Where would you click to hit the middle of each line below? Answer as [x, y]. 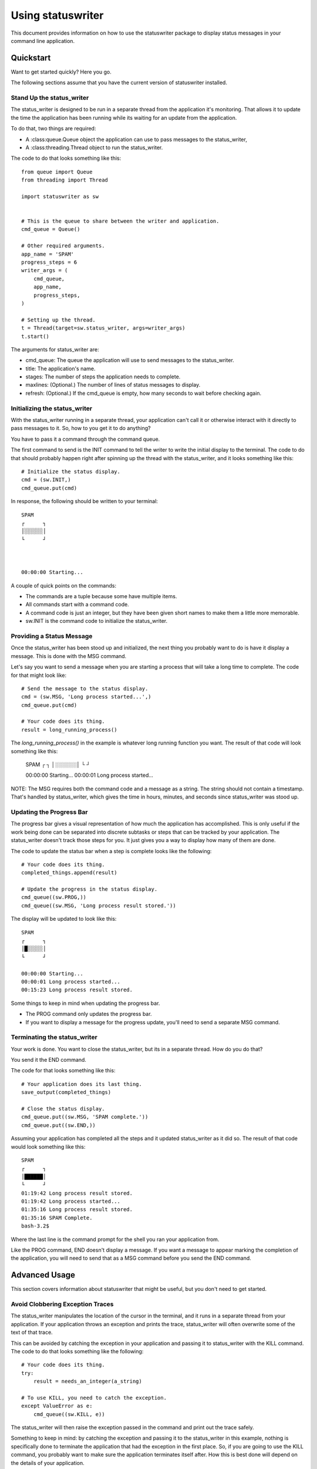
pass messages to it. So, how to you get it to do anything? [81, 428]
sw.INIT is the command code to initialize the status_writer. [97, 621]
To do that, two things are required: [53, 129]
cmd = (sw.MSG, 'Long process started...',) [87, 697]
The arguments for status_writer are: [55, 349]
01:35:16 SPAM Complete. [57, 1218]
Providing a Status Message [52, 636]
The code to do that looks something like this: [66, 158]
